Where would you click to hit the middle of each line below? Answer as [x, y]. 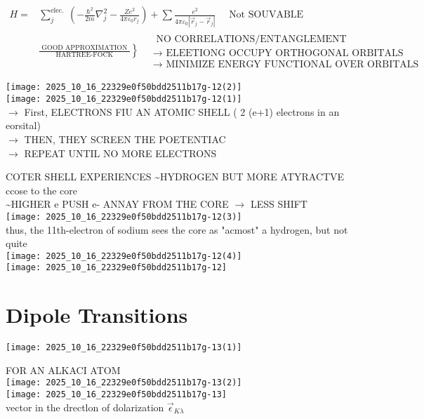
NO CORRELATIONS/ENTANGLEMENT [251, 40]
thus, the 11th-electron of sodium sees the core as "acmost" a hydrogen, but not [177, 229]
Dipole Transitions [97, 315]
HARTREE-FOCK [85, 55]
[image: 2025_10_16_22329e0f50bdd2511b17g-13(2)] [124, 383]
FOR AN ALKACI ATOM [63, 370]
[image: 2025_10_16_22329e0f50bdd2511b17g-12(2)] [124, 87]
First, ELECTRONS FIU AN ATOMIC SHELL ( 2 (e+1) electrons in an [182, 111]
